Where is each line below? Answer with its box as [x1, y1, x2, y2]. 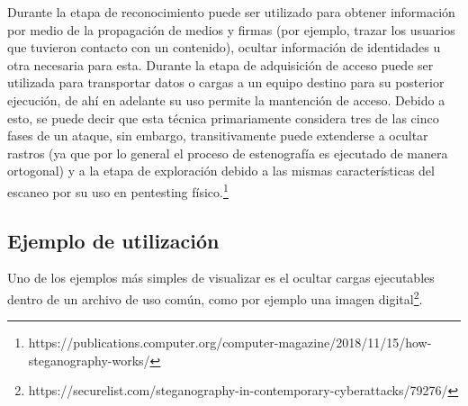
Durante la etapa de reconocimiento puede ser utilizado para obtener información [7, 3, 455, 21]
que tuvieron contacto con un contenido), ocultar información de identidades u [7, 38, 441, 57]
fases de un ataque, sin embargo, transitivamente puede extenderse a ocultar [7, 126, 428, 145]
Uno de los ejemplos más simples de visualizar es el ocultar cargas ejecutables [7, 268, 435, 287]
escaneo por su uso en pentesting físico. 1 [7, 179, 229, 201]
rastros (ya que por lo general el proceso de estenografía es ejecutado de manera [7, 143, 448, 162]
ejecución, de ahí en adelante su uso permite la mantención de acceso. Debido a [7, 90, 445, 109]
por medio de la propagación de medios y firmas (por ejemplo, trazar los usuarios [7, 20, 455, 39]
